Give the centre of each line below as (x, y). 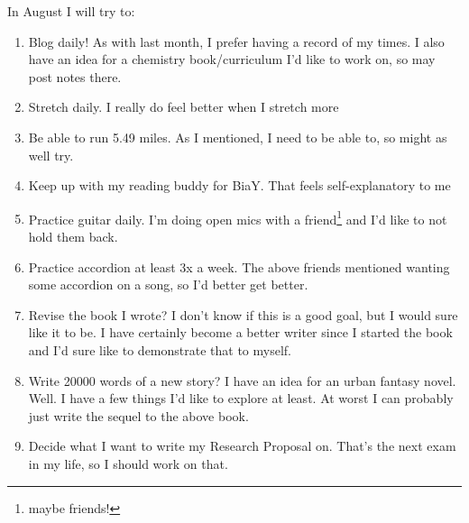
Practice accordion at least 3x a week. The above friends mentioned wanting (239, 266)
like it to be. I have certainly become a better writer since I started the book (240, 332)
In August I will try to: (71, 11)
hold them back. (73, 236)
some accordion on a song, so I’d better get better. (168, 284)
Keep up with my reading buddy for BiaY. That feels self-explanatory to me (239, 185)
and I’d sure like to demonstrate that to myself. (160, 349)
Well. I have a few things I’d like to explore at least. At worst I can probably (241, 398)
